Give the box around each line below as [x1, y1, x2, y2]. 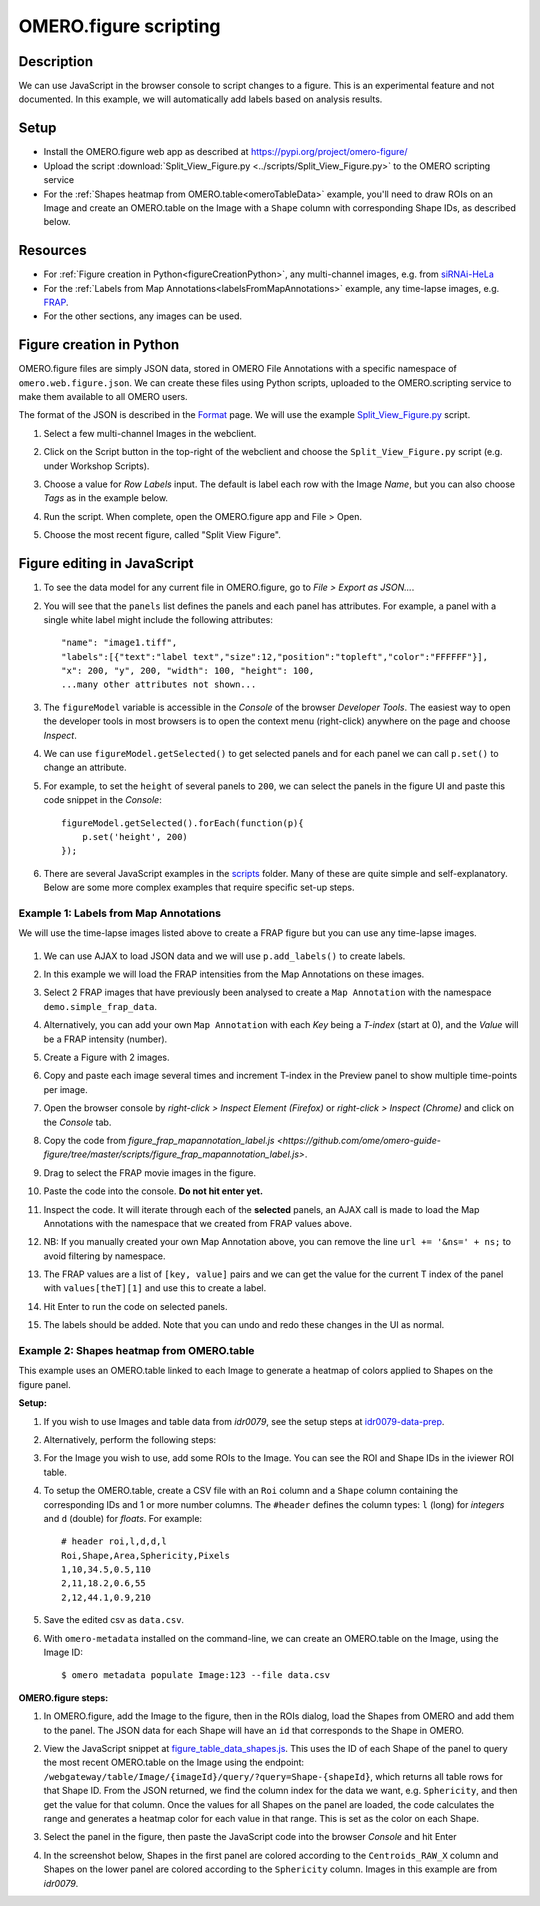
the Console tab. [43, 1116, 112, 1128]
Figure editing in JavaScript [18, 555, 194, 572]
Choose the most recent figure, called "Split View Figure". [43, 529, 282, 541]
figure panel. [18, 1378, 72, 1390]
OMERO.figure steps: [18, 1691, 109, 1704]
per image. [43, 1083, 89, 1095]
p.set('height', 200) [81, 831, 189, 842]
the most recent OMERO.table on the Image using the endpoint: [43, 1756, 305, 1769]
